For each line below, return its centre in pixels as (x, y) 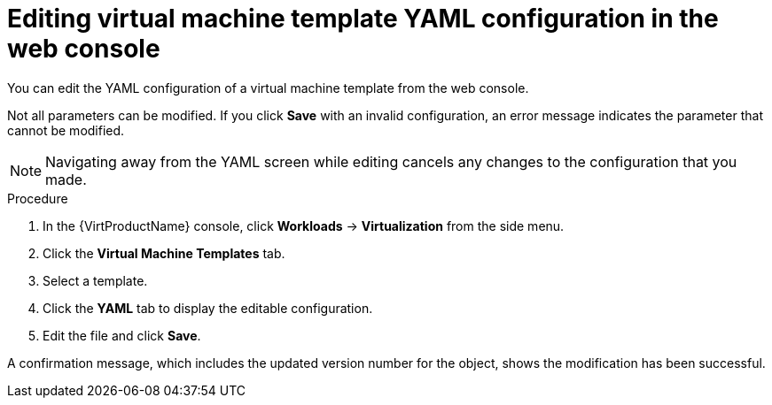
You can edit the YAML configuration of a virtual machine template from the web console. (268, 88)
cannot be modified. (66, 130)
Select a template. (95, 280)
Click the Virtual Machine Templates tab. (164, 253)
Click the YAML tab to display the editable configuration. (208, 308)
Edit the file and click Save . (122, 335)
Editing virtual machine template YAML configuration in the (363, 19)
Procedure (38, 198)
